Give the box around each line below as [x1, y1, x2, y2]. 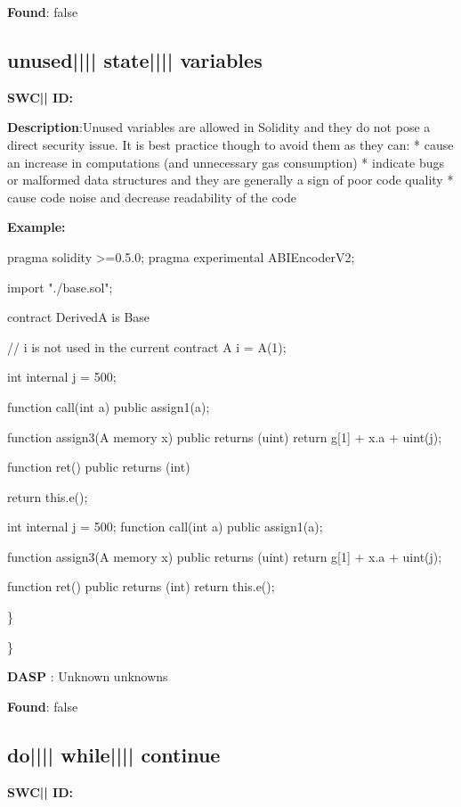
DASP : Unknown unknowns [7, 667, 168, 686]
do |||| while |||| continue [7, 740, 221, 768]
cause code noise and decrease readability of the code [7, 187, 296, 206]
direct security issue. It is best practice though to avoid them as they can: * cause [7, 135, 454, 153]
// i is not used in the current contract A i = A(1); [7, 337, 287, 356]
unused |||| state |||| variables [7, 45, 263, 73]
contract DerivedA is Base [7, 308, 150, 326]
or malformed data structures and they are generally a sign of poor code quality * [7, 170, 454, 189]
